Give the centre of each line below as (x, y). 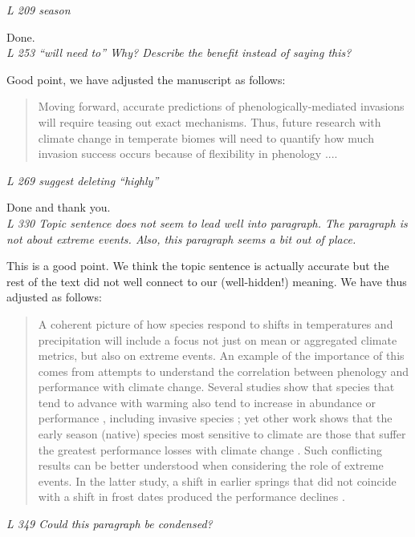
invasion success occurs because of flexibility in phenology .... (188, 153)
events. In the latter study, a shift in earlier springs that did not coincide (217, 480)
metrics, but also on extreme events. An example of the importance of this (221, 355)
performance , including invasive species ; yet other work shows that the (215, 418)
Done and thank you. (59, 207)
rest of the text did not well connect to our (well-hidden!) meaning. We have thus (207, 281)
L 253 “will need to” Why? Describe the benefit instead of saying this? (179, 52)
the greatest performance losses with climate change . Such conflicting (210, 449)
